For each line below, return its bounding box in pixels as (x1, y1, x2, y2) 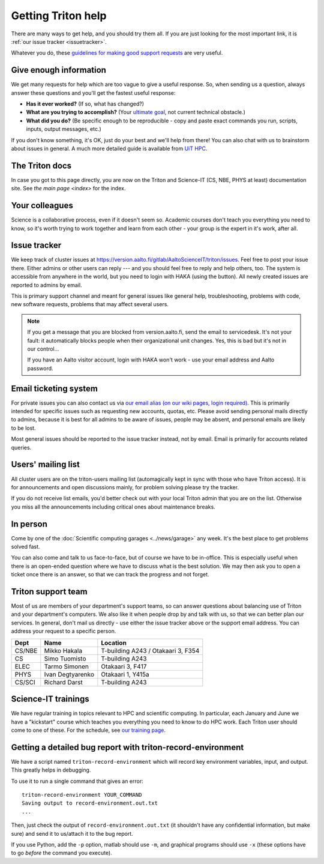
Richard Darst (44, 678, 83, 686)
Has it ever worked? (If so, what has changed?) (26, 100, 144, 107)
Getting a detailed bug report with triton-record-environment (11, 742, 244, 752)
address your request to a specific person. (11, 627, 116, 635)
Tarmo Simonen (44, 662, 89, 671)
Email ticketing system (11, 383, 98, 393)
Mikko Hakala (44, 646, 83, 654)
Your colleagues (11, 201, 73, 211)
